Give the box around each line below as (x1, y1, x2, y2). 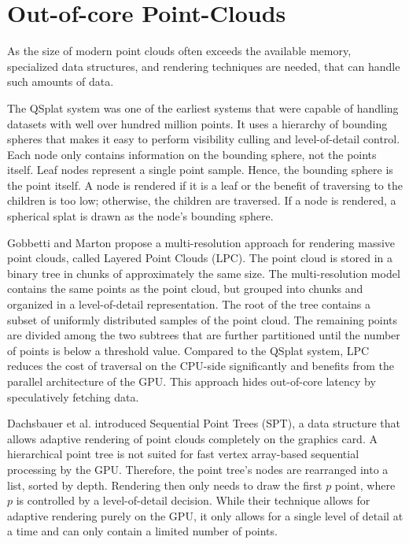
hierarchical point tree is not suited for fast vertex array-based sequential (7, 446, 359, 462)
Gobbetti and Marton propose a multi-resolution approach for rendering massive (7, 234, 396, 250)
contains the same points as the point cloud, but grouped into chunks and (7, 280, 363, 297)
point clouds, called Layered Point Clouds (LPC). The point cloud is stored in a (7, 250, 393, 266)
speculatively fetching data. (7, 388, 139, 405)
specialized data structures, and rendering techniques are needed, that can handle (7, 57, 400, 74)
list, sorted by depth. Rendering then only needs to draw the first (7, 476, 322, 493)
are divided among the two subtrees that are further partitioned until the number (7, 327, 400, 343)
